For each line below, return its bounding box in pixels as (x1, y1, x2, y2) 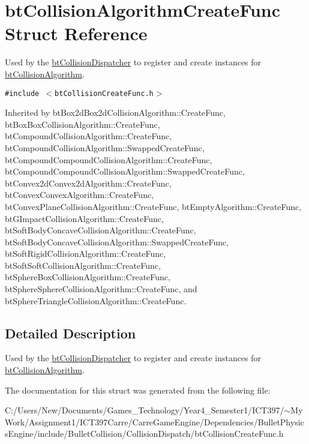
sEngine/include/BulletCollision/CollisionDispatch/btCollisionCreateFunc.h (5, 427, 284, 440)
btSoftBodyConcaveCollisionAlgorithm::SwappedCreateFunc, (5, 235, 229, 248)
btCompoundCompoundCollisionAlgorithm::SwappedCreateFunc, (5, 165, 245, 178)
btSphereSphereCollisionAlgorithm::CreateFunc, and (5, 283, 197, 295)
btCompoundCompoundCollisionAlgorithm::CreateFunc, (5, 153, 212, 166)
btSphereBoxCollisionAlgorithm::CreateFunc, (5, 271, 170, 283)
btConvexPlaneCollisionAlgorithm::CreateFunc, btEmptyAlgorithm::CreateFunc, (5, 200, 302, 212)
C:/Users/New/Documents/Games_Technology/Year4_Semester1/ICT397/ (5, 404, 284, 416)
